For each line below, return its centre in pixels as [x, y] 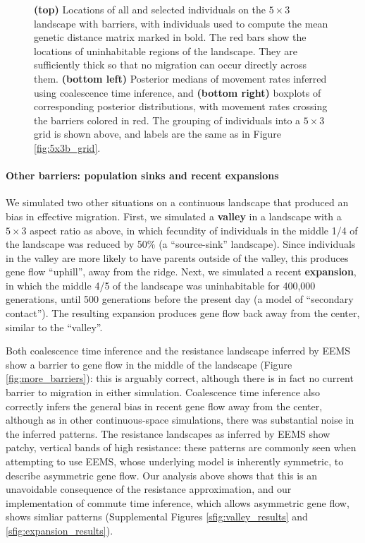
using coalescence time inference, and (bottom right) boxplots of [178, 92]
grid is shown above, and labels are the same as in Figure [158, 134]
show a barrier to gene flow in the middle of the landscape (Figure [149, 364]
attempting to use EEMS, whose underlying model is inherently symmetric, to [175, 461]
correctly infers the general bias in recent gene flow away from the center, [164, 406]
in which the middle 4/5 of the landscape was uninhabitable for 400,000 [161, 285]
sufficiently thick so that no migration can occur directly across [171, 65]
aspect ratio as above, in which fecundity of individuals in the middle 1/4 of [194, 230]
